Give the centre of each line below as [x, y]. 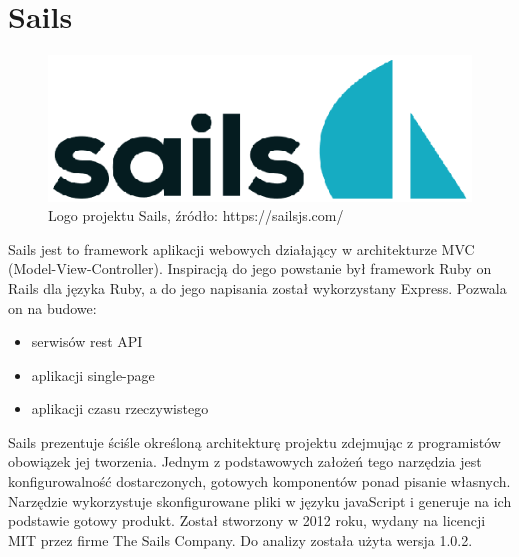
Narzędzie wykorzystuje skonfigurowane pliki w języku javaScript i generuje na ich [260, 500]
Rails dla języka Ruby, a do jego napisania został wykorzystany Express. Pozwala [257, 287]
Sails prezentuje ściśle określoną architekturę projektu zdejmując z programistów [254, 441]
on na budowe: [52, 307]
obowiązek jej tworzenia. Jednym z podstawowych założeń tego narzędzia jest [245, 461]
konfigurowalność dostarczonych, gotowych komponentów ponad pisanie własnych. [259, 481]
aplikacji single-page [93, 374]
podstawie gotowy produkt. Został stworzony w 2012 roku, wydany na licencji [247, 520]
